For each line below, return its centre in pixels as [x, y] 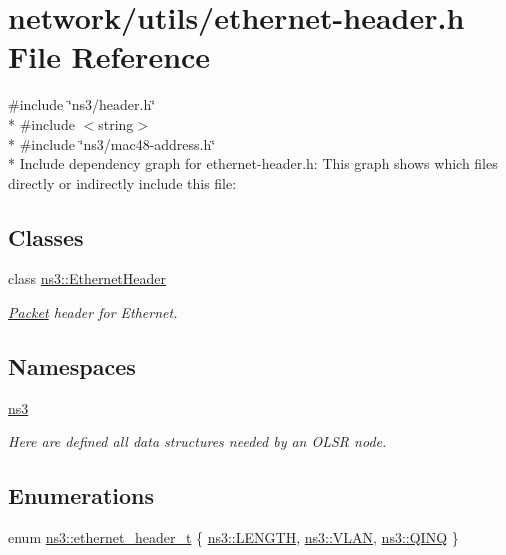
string [116, 123]
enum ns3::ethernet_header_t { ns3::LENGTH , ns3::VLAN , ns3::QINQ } [233, 537]
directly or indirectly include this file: [122, 182]
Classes [46, 236]
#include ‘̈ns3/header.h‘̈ [82, 104]
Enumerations [81, 495]
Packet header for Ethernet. [93, 312]
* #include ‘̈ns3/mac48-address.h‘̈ [112, 143]
